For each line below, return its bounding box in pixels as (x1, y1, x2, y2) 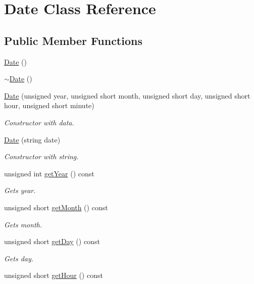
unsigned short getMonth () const (4, 202, 108, 212)
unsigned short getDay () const (4, 236, 100, 247)
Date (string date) (4, 134, 61, 145)
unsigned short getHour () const (4, 270, 103, 280)
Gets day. (4, 253, 34, 263)
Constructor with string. (4, 151, 79, 162)
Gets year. (4, 185, 36, 196)
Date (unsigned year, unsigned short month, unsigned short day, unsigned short (4, 90, 250, 101)
